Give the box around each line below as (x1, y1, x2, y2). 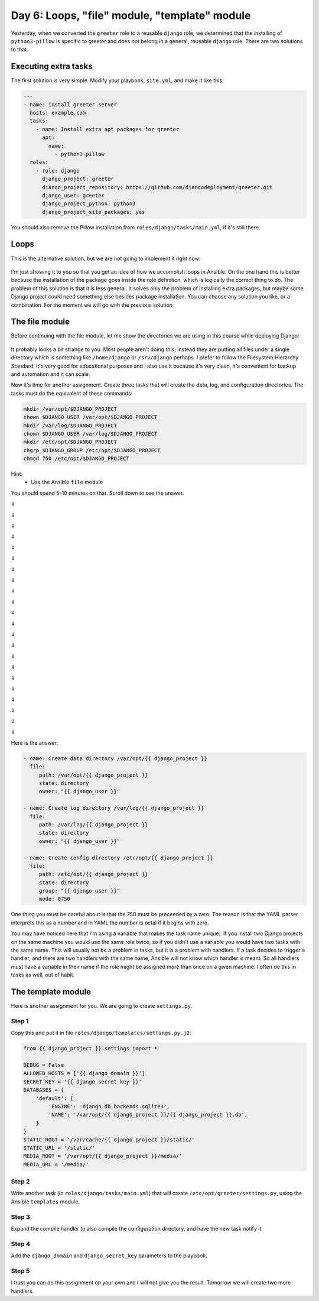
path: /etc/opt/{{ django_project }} (38, 871, 148, 878)
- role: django (35, 167, 80, 174)
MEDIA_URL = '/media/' (23, 1161, 89, 1167)
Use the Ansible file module (31, 479, 103, 486)
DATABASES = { (23, 1086, 64, 1094)
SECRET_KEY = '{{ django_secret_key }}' (23, 1078, 142, 1085)
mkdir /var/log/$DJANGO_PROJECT (23, 422, 118, 429)
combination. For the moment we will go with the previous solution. (11, 301, 174, 309)
